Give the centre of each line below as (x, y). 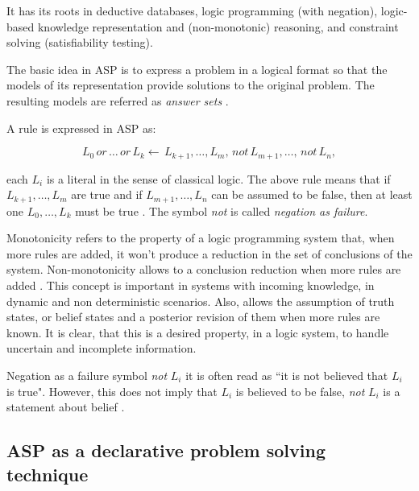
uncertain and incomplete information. (102, 348)
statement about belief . (66, 407)
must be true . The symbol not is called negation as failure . (222, 210)
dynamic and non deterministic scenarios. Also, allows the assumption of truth (201, 301)
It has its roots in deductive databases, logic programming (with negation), (192, 10)
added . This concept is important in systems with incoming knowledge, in (191, 285)
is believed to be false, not (300, 391)
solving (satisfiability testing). (80, 42)
